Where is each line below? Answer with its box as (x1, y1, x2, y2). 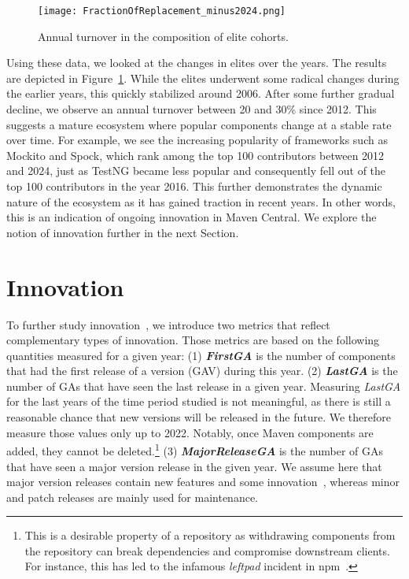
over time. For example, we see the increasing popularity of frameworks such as (6, 132, 388, 148)
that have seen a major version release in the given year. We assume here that (6, 458, 382, 474)
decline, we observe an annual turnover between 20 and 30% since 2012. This (6, 101, 377, 117)
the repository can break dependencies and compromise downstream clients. (24, 542, 390, 559)
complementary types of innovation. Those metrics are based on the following (6, 332, 380, 348)
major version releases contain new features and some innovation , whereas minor (6, 473, 400, 490)
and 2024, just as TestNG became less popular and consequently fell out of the (6, 162, 386, 179)
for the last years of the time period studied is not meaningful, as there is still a (6, 393, 391, 410)
